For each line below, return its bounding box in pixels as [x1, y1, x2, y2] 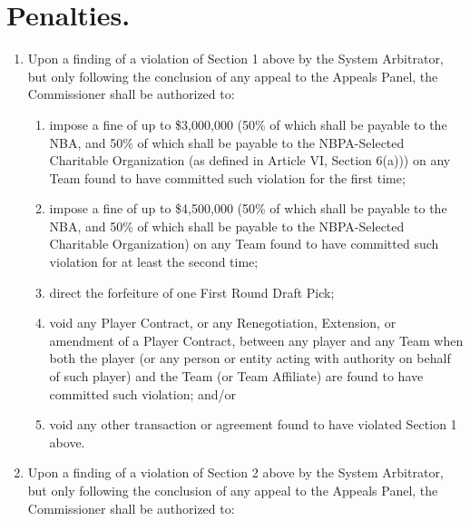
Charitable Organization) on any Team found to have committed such [49, 234, 439, 253]
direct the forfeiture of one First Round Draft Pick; [49, 282, 335, 301]
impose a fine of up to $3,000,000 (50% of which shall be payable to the [49, 114, 447, 133]
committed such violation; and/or [49, 384, 237, 403]
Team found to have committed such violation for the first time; [49, 168, 406, 187]
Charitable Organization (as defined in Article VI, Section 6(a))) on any [49, 151, 451, 170]
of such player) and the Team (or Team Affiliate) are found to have [49, 367, 424, 386]
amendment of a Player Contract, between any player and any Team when [49, 330, 464, 349]
